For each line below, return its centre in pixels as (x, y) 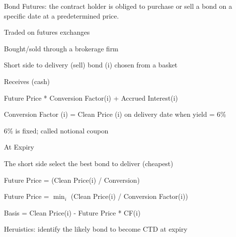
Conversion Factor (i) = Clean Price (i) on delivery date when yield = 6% (115, 114)
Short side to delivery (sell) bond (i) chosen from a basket (91, 65)
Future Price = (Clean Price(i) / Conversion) (72, 180)
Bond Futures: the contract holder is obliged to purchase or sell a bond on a (118, 6)
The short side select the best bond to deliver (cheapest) (89, 163)
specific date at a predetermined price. (61, 15)
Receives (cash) (27, 81)
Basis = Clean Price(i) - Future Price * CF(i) (72, 212)
